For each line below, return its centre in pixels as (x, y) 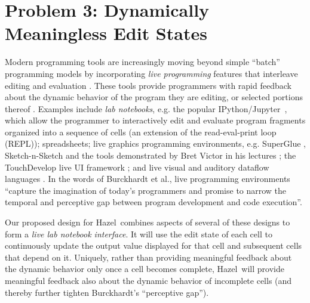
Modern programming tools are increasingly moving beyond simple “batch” (142, 62)
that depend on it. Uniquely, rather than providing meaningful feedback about (148, 257)
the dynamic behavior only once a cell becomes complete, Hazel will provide (145, 269)
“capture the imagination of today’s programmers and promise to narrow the (146, 190)
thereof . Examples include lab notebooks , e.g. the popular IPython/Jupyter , (146, 108)
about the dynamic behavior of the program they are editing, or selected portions (154, 97)
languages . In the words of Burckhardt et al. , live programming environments (148, 179)
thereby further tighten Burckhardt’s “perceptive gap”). (107, 292)
